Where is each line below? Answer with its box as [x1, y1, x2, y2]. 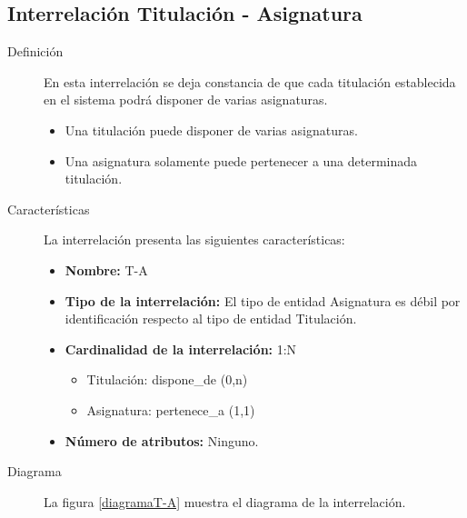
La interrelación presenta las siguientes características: [44, 230, 345, 249]
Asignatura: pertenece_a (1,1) [86, 400, 255, 419]
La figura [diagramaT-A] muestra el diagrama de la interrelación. [44, 492, 406, 511]
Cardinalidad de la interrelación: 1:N [65, 339, 297, 358]
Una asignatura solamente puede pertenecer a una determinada [65, 151, 418, 170]
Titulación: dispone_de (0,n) [86, 370, 248, 389]
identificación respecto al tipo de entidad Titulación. [65, 309, 357, 328]
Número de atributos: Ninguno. [65, 431, 259, 450]
